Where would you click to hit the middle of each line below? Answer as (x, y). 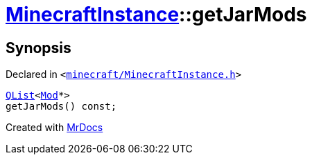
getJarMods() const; (61, 107)
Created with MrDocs (54, 128)
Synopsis (38, 48)
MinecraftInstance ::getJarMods (156, 14)
